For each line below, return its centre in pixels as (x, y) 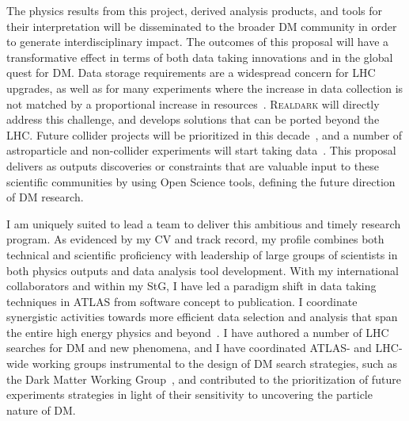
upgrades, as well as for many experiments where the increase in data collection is (205, 88)
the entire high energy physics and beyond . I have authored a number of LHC (198, 332)
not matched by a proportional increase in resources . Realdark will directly (193, 103)
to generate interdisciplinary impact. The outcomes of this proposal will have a (198, 42)
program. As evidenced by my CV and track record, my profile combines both (195, 239)
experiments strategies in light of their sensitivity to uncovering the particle (189, 394)
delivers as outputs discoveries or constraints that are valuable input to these (193, 165)
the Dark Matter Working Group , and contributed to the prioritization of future (204, 379)
